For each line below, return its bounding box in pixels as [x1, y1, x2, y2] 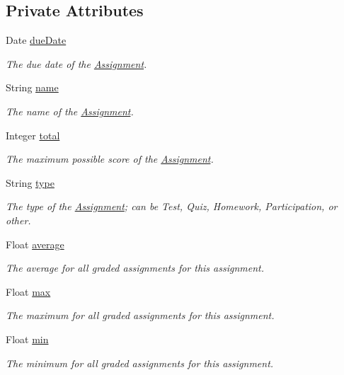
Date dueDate [6, 33, 67, 47]
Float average [6, 236, 64, 251]
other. [6, 212, 31, 227]
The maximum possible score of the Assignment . [6, 151, 214, 166]
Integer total [6, 127, 60, 142]
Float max [6, 284, 51, 299]
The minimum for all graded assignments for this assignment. [6, 355, 274, 370]
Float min [6, 331, 49, 346]
